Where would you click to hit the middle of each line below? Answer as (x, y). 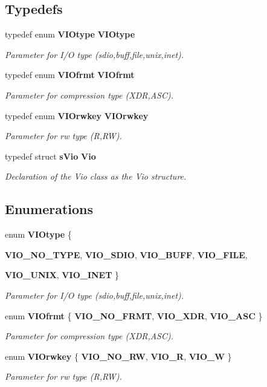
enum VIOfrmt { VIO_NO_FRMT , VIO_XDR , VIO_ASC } (134, 315)
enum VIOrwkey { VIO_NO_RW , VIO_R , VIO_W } (118, 356)
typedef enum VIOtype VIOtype (70, 34)
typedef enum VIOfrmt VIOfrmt (70, 75)
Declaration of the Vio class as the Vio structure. (96, 176)
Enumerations (49, 209)
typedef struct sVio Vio (50, 156)
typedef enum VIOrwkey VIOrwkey (77, 115)
